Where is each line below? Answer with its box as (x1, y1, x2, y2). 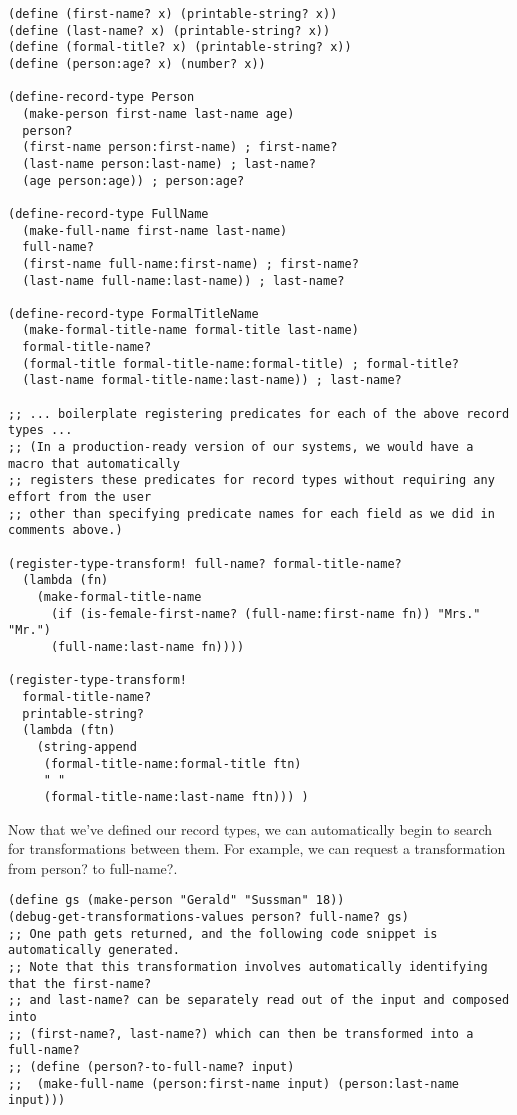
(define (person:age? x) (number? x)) (8, 56, 266, 71)
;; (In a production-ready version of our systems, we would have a (8, 440, 474, 455)
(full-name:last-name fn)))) (50, 639, 245, 654)
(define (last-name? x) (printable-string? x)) (8, 23, 331, 38)
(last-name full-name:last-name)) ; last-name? (22, 273, 345, 288)
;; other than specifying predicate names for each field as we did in (8, 506, 495, 521)
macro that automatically (8, 456, 180, 471)
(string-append (36, 739, 137, 754)
